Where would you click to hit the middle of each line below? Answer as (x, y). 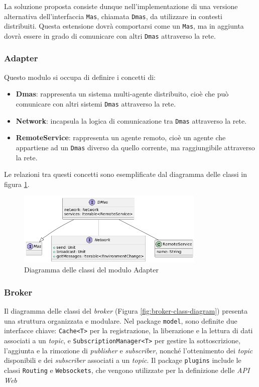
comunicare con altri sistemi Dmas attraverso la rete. (96, 103)
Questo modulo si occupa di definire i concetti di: (80, 77)
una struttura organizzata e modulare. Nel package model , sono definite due (121, 320)
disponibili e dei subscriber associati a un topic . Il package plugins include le (123, 360)
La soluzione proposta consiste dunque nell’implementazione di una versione (121, 6)
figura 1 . (17, 184)
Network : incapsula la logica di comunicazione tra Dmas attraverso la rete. (131, 120)
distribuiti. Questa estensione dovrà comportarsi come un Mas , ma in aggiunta (124, 26)
